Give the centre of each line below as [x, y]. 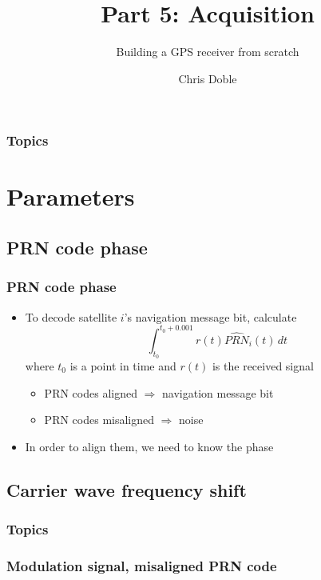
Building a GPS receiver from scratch [208, 52]
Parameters [71, 196]
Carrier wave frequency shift [127, 489]
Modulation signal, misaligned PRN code [142, 565]
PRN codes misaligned [99, 420]
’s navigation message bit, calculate [210, 316]
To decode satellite [71, 316]
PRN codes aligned [91, 392]
